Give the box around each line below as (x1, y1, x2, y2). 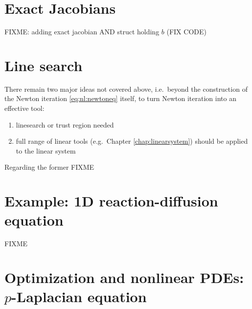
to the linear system (16, 145, 76, 155)
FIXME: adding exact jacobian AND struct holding (4, 26, 160, 37)
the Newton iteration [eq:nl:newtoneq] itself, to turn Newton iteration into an (4, 93, 236, 103)
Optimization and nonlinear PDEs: (4, 267, 244, 287)
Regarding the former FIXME (4, 162, 94, 172)
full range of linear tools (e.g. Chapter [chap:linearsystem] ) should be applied (16, 136, 248, 146)
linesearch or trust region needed (16, 119, 114, 129)
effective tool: (4, 103, 45, 113)
